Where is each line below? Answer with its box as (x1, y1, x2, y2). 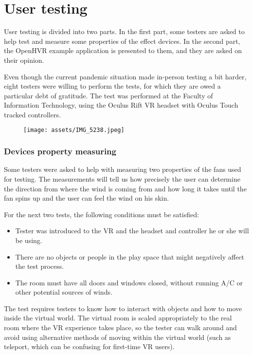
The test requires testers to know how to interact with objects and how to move (4, 303, 242, 313)
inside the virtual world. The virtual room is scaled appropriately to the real (4, 313, 232, 323)
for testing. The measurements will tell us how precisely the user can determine (4, 173, 240, 184)
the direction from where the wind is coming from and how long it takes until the (4, 183, 247, 193)
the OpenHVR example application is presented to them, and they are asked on (4, 45, 242, 56)
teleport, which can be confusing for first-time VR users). (4, 341, 175, 352)
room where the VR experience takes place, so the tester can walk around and (4, 322, 237, 333)
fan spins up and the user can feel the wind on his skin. (4, 193, 169, 203)
